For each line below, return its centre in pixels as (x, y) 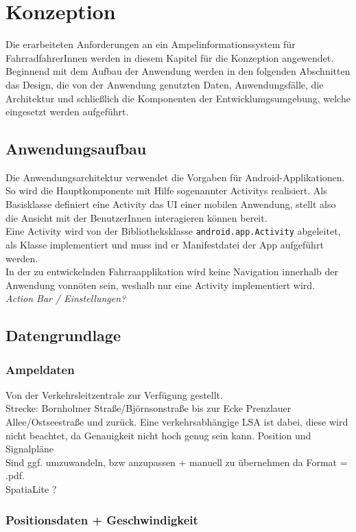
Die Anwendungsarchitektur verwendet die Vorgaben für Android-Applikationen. (175, 177)
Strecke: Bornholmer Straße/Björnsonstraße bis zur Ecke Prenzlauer (149, 408)
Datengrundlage (63, 335)
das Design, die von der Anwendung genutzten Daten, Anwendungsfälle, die (165, 84)
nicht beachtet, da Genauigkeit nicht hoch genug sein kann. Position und (158, 435)
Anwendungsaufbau (76, 149)
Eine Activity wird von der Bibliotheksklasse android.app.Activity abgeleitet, (173, 231)
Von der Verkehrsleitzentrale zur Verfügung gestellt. (114, 394)
